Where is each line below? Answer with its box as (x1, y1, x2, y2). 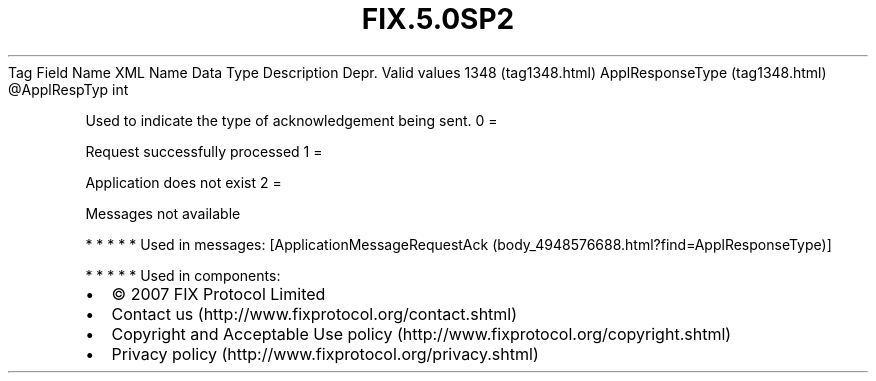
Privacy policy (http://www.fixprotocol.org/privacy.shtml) (111, 343, 539, 364)
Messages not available (85, 204, 241, 222)
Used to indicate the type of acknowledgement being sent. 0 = (85, 111, 498, 129)
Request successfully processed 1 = (85, 142, 323, 160)
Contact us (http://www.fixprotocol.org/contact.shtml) (111, 303, 518, 324)
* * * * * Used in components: (85, 266, 281, 284)
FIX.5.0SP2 (361, 2, 515, 36)
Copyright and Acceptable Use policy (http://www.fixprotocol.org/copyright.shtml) (111, 323, 732, 344)
